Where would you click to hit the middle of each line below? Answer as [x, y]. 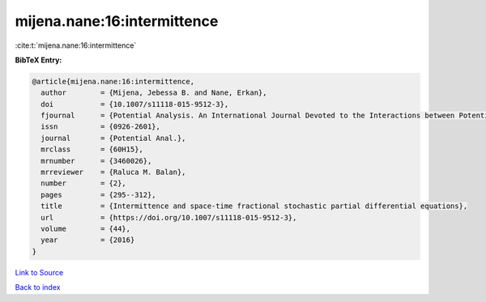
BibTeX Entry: [38, 60]
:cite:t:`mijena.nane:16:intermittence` [76, 45]
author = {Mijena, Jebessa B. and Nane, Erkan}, [154, 93]
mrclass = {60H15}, [92, 149]
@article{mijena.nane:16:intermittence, [113, 81]
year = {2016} [88, 240]
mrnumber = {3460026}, [96, 161]
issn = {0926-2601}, [101, 127]
